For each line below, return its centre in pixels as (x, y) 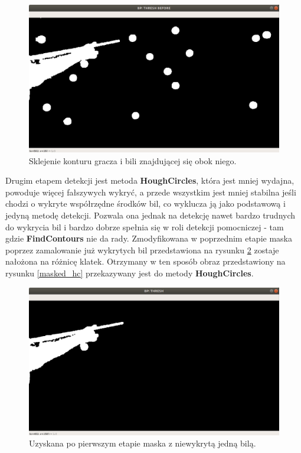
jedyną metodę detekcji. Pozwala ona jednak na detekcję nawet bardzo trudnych (150, 215)
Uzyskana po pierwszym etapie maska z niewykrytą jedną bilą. (143, 443)
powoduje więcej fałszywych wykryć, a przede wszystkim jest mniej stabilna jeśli (151, 192)
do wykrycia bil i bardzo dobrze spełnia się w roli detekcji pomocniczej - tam (145, 226)
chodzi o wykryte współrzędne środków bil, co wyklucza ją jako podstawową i (145, 203)
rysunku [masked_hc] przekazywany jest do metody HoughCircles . (130, 273)
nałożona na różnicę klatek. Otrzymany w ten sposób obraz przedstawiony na (145, 261)
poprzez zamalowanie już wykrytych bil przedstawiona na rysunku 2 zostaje (142, 250)
